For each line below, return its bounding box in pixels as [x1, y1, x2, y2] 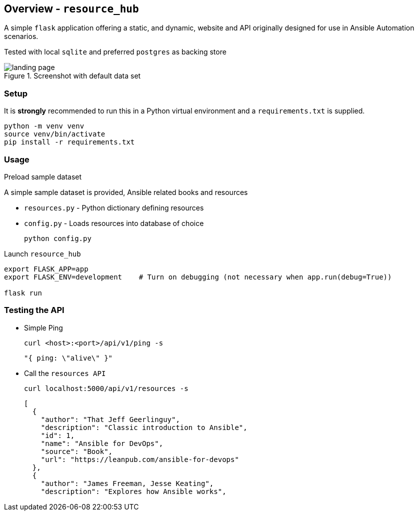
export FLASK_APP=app [4, 264, 88, 273]
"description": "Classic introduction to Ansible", [40, 423, 247, 431]
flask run [4, 288, 42, 297]
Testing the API [4, 305, 64, 315]
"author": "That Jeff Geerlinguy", [40, 415, 180, 423]
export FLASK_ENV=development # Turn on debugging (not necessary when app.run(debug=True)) [4, 272, 392, 281]
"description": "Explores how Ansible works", [40, 487, 226, 495]
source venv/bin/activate [4, 130, 105, 138]
